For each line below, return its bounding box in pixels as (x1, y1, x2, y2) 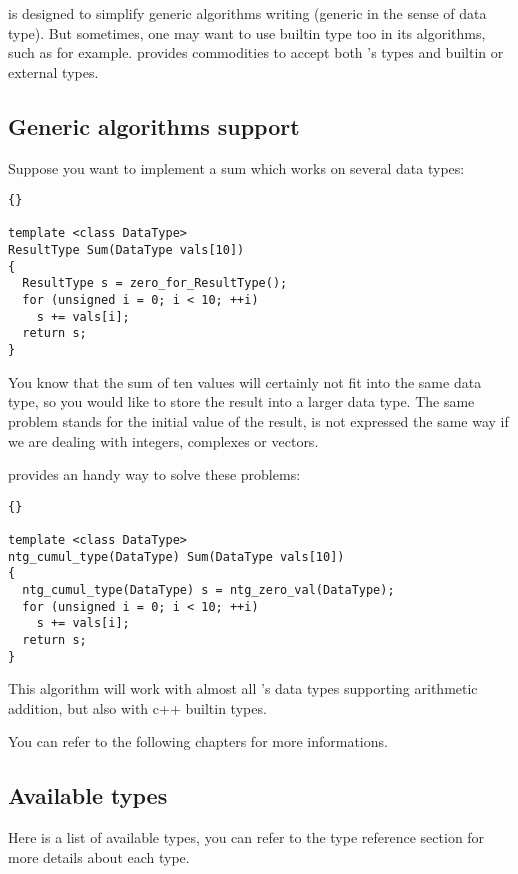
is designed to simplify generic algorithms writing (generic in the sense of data (8, 3, 487, 23)
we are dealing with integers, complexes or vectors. (8, 430, 319, 451)
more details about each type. (8, 846, 190, 867)
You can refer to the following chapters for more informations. (8, 731, 388, 752)
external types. (8, 61, 99, 82)
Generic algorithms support (8, 110, 300, 141)
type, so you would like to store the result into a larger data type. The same (8, 391, 475, 412)
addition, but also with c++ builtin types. (8, 697, 267, 718)
